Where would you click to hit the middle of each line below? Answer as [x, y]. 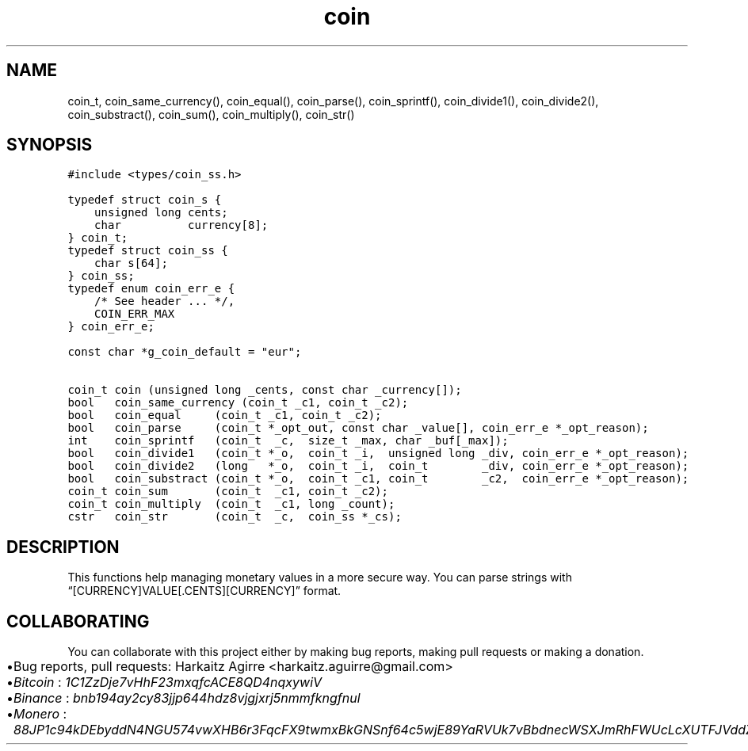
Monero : [40, 714]
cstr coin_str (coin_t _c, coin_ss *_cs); [235, 517]
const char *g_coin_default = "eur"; [185, 352]
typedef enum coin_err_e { [151, 289]
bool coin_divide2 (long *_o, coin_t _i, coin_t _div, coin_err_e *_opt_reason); [378, 466]
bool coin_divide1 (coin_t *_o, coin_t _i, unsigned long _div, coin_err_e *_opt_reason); [378, 454]
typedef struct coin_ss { [148, 251]
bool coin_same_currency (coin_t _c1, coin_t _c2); [238, 403]
